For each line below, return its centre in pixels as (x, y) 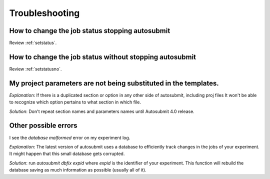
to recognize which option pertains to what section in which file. (75, 102)
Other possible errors (43, 126)
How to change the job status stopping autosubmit (90, 31)
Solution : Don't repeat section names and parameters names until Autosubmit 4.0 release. (102, 111)
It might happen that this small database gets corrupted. (67, 154)
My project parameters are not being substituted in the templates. (114, 83)
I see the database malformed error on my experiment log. (70, 137)
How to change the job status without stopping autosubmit (103, 57)
